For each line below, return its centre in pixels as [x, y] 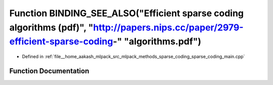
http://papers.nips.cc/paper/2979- [168, 27]
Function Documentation [49, 71]
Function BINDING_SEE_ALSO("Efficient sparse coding [127, 13]
